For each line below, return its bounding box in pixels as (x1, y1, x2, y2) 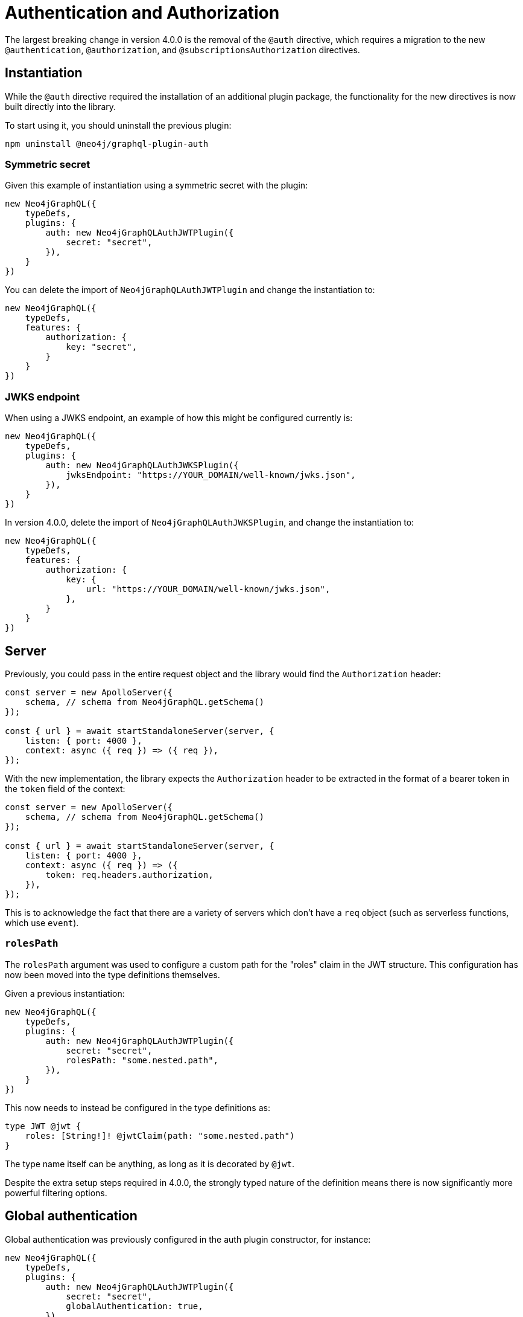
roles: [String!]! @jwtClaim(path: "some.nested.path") (25, 1130, 295, 1141)
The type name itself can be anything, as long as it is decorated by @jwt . (5, 1158, 294, 1169)
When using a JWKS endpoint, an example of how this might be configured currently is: (5, 413, 353, 423)
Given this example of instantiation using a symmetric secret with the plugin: (5, 180, 308, 191)
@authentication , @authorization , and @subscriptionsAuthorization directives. (5, 44, 360, 55)
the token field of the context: (5, 783, 125, 794)
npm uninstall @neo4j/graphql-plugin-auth (5, 138, 209, 149)
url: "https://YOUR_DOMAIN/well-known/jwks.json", (86, 584, 331, 594)
